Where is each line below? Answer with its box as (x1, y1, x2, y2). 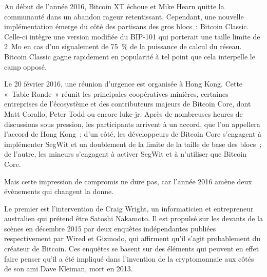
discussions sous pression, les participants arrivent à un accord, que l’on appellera (4, 118, 260, 129)
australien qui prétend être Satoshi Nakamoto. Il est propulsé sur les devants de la (4, 213, 263, 224)
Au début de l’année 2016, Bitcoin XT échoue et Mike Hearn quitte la (4, 1, 224, 11)
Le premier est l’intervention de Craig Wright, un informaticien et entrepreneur (4, 203, 254, 214)
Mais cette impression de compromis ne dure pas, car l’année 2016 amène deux (4, 176, 252, 186)
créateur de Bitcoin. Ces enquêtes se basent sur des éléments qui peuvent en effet (4, 243, 259, 254)
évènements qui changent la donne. (4, 186, 114, 197)
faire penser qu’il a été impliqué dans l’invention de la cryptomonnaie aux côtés (4, 253, 254, 264)
